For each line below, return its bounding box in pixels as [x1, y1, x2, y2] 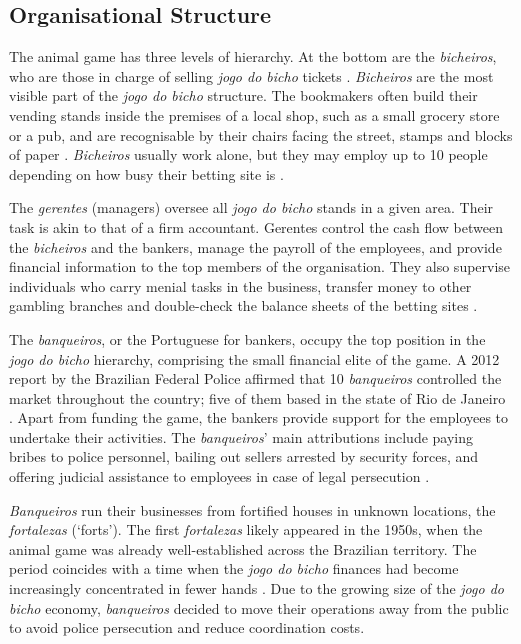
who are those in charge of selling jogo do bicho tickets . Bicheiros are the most [9, 65, 494, 86]
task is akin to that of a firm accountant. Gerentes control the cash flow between [9, 216, 503, 237]
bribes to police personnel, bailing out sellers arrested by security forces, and [9, 446, 479, 467]
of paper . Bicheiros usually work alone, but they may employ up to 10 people [9, 144, 488, 165]
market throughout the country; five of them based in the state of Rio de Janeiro [9, 387, 506, 408]
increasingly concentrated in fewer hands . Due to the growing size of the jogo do [9, 578, 504, 599]
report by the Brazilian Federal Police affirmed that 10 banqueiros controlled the [9, 368, 502, 389]
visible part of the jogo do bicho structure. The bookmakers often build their [9, 85, 478, 106]
